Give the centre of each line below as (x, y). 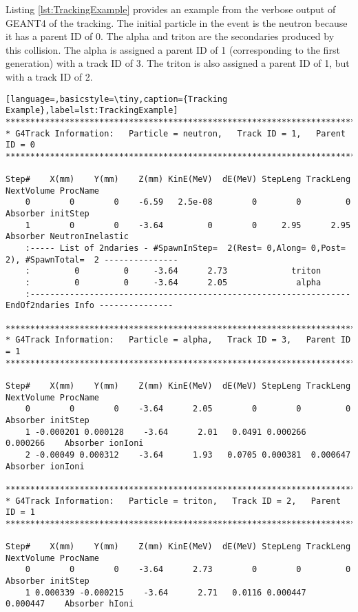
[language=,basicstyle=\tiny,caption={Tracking (117, 99)
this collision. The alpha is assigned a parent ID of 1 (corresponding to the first (173, 49)
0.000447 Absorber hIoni (70, 604)
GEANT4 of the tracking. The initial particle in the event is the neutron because (177, 22)
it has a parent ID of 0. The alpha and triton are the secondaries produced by (170, 36)
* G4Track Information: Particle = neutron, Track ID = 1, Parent (176, 133)
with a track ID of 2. (49, 76)
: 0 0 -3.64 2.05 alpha (173, 283)
